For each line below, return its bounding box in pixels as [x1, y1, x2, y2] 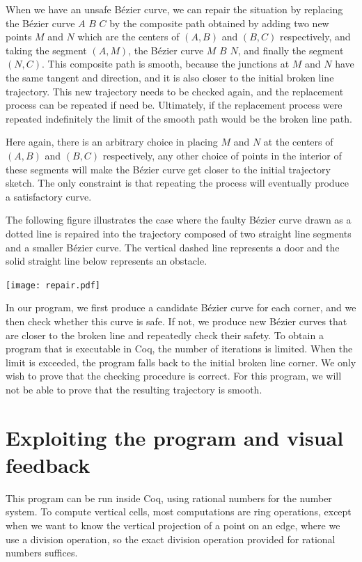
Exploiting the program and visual [6, 423, 344, 451]
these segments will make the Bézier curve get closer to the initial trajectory [6, 162, 331, 176]
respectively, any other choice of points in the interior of [102, 148, 342, 162]
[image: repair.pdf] [6, 280, 101, 290]
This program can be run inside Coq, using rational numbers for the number [6, 490, 332, 505]
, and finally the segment [237, 42, 344, 57]
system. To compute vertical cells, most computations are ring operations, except [6, 504, 352, 519]
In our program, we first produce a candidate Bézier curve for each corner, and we [6, 300, 356, 315]
